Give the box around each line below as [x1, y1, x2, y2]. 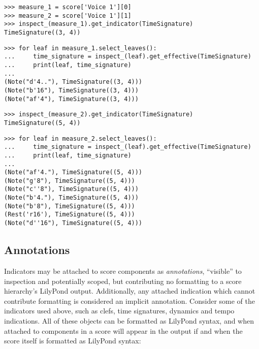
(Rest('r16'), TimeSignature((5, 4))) [4, 211, 135, 218]
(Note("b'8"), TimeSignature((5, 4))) [4, 202, 135, 210]
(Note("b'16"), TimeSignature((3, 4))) [4, 86, 139, 94]
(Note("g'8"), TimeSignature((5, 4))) [4, 177, 135, 184]
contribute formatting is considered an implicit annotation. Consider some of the [4, 295, 255, 306]
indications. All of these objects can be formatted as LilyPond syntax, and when [4, 315, 254, 326]
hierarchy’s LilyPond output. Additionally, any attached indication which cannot [4, 285, 255, 296]
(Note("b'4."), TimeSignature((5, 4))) [4, 194, 139, 202]
